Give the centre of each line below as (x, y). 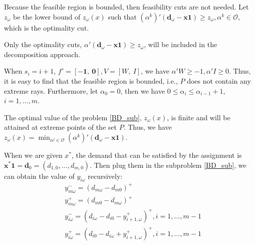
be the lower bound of (47, 16)
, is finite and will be (199, 117)
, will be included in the (181, 44)
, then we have (143, 90)
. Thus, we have (148, 127)
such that (122, 16)
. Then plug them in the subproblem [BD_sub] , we (168, 165)
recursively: (105, 176)
